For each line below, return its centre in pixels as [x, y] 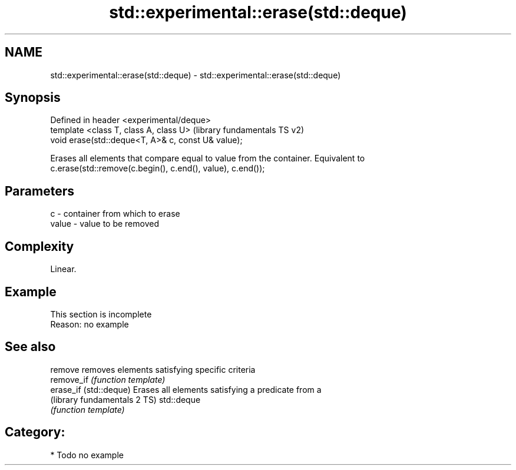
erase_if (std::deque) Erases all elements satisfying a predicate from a [186, 389]
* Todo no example [87, 455]
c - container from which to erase [115, 214]
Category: [35, 432]
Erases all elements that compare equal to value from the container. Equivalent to [208, 158]
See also [30, 347]
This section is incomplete [101, 314]
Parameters [39, 191]
